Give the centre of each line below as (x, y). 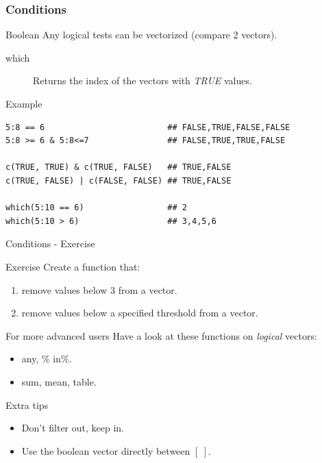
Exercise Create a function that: (73, 266)
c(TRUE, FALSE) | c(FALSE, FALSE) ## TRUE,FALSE (119, 180)
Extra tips (27, 404)
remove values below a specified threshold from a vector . (140, 313)
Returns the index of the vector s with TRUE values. (143, 80)
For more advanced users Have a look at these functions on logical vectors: (161, 335)
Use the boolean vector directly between (106, 450)
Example (24, 103)
